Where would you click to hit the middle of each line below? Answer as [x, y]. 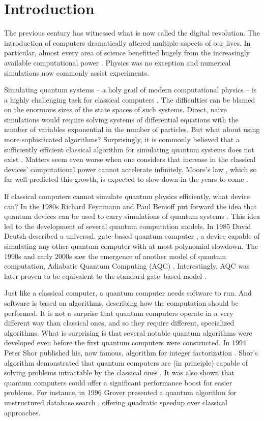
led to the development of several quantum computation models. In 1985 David [128, 226]
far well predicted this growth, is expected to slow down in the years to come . [126, 179]
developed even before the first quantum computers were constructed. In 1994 [125, 343]
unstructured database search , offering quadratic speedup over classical [116, 402]
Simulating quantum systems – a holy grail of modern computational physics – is [130, 90]
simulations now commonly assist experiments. [77, 72]
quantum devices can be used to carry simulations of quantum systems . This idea [132, 216]
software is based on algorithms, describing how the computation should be [121, 302]
